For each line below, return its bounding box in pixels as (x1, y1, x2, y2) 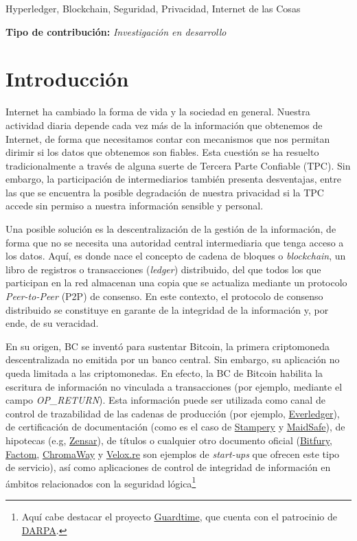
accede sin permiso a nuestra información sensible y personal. (5, 198, 264, 213)
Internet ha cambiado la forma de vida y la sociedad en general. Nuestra (5, 104, 310, 119)
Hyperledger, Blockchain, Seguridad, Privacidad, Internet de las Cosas (5, 1, 301, 15)
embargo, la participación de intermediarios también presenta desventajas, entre (5, 172, 341, 186)
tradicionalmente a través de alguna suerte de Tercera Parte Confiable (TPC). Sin (5, 158, 351, 172)
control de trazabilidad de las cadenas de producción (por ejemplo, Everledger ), (5, 406, 340, 420)
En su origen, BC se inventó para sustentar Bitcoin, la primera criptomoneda (5, 338, 330, 353)
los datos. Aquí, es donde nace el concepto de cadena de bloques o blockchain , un (5, 249, 346, 263)
